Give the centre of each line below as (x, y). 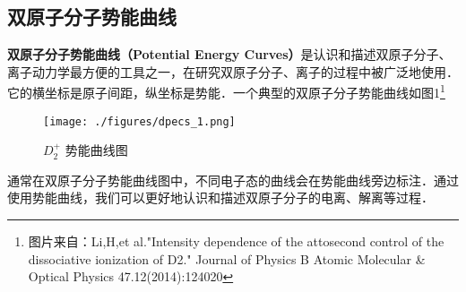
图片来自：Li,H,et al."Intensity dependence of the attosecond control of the (236, 241)
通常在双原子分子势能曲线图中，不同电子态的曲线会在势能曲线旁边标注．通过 (233, 180)
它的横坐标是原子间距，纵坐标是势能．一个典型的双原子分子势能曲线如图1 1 (226, 91)
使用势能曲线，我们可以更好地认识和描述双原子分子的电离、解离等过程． (220, 198)
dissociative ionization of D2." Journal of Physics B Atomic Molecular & (227, 258)
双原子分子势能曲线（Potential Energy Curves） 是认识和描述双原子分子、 (229, 54)
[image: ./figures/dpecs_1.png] (139, 121)
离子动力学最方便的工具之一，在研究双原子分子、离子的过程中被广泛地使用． (233, 71)
